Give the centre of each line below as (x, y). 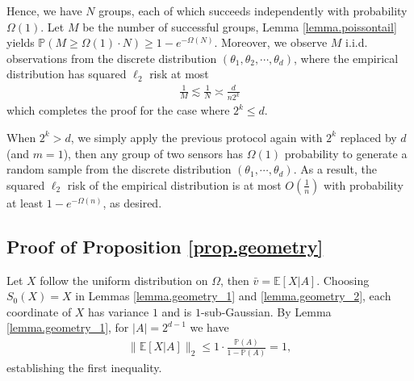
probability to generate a (346, 153)
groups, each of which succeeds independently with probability (253, 10)
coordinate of (39, 311)
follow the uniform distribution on (124, 280)
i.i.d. (357, 42)
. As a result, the (335, 169)
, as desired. (132, 202)
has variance (119, 311)
